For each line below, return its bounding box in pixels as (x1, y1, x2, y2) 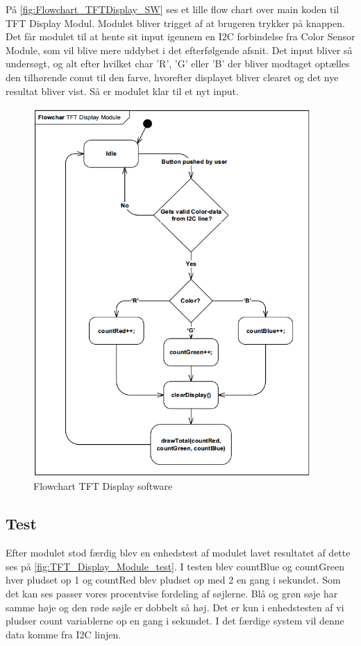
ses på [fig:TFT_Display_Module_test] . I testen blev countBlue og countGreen (6, 559, 344, 573)
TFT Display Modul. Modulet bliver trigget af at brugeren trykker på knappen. (6, 15, 345, 30)
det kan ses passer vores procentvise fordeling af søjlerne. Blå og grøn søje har (6, 586, 338, 601)
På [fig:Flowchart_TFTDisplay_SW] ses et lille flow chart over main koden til (6, 2, 339, 16)
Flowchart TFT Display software (33, 479, 173, 493)
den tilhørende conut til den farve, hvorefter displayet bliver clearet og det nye (6, 69, 339, 84)
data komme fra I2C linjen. (6, 627, 121, 641)
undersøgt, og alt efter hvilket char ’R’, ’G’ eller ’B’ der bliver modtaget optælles (6, 56, 350, 71)
